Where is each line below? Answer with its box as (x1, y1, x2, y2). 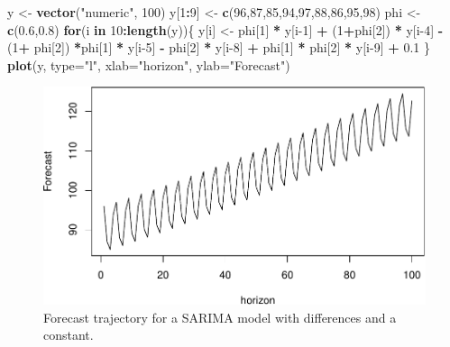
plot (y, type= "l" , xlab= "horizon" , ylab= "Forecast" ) (7, 55, 290, 74)
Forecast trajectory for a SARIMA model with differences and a (43, 307, 397, 326)
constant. (43, 325, 94, 344)
